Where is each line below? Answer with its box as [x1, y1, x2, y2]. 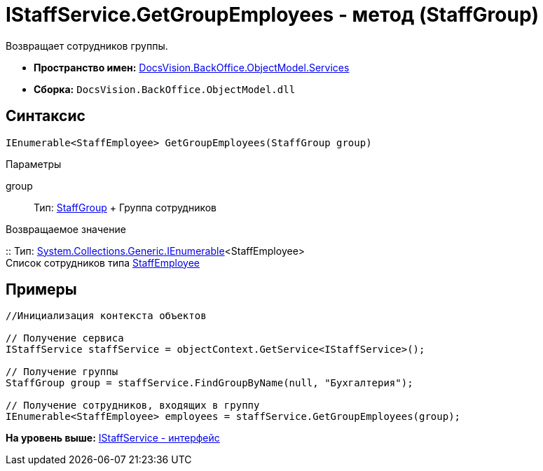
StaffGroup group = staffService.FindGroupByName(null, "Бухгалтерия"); [6, 377, 413, 389]
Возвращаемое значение [6, 223, 126, 235]
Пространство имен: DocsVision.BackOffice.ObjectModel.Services [34, 61, 350, 73]
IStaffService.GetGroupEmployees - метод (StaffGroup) [6, 3, 539, 27]
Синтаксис [6, 107, 85, 125]
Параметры [6, 157, 62, 170]
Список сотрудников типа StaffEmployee [6, 256, 200, 269]
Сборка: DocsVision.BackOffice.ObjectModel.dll [34, 83, 296, 95]
